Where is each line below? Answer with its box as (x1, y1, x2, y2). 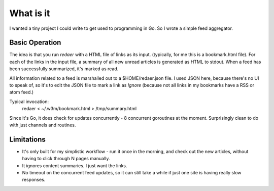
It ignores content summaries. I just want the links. (22, 162, 127, 169)
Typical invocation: (9, 99, 49, 105)
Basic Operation (9, 38, 61, 47)
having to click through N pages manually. (22, 156, 110, 162)
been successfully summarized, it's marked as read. (9, 66, 119, 72)
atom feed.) (9, 89, 34, 96)
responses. (22, 177, 46, 183)
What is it (9, 8, 50, 19)
